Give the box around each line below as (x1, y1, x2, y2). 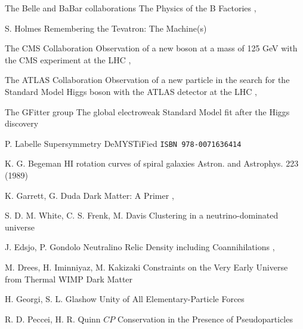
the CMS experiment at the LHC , (5, 53, 131, 66)
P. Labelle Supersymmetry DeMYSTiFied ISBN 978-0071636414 (5, 137, 242, 149)
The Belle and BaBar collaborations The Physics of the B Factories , (5, 2, 256, 14)
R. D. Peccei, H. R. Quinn (5, 312, 101, 325)
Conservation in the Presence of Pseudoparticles (117, 312, 293, 325)
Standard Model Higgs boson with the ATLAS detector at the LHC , (5, 85, 257, 97)
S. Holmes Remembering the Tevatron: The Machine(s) (5, 21, 207, 34)
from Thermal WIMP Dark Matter (5, 272, 133, 285)
